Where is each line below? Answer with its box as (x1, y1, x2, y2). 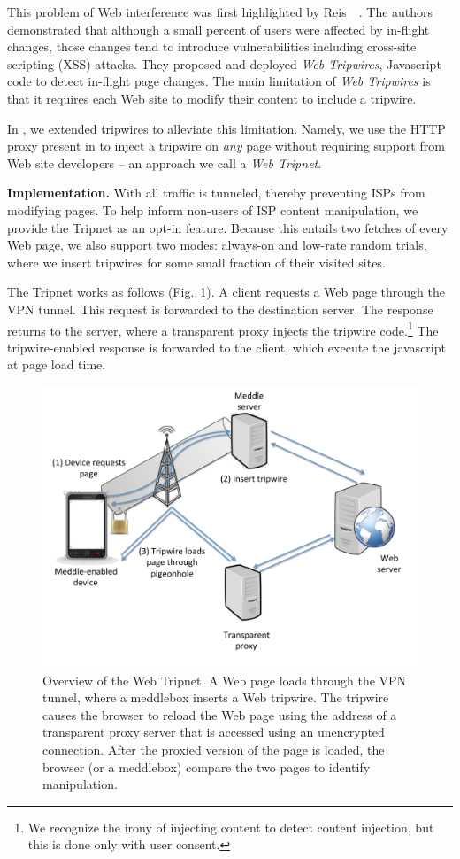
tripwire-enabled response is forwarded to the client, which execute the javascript (7, 337, 446, 356)
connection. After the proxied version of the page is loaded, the (42, 739, 385, 758)
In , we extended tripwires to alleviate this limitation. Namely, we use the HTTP (7, 119, 446, 137)
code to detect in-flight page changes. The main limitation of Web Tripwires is (7, 72, 431, 90)
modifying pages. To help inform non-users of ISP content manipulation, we (7, 200, 418, 219)
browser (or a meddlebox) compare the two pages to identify (42, 757, 371, 776)
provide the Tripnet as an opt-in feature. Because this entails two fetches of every (7, 218, 448, 236)
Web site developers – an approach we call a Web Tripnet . (7, 153, 322, 172)
